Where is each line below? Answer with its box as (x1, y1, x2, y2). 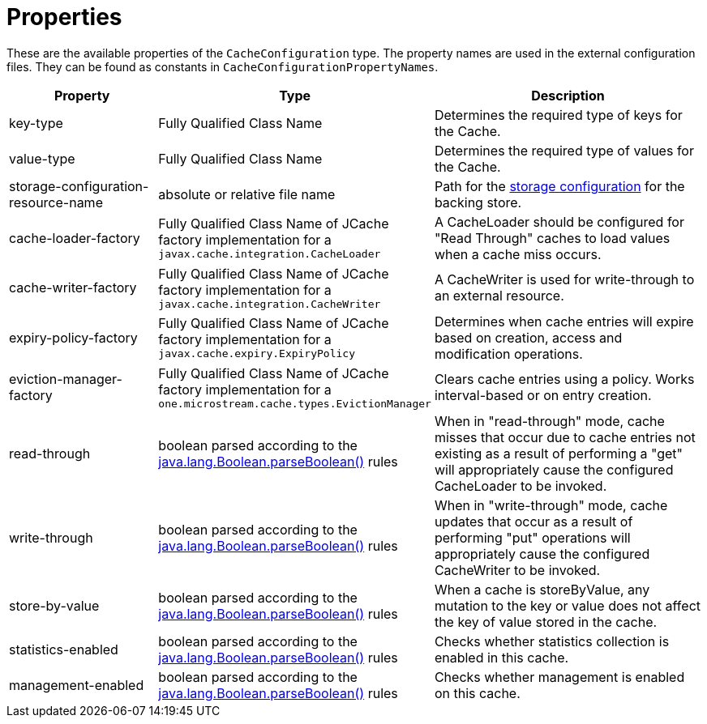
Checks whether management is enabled (434, 668, 685, 685)
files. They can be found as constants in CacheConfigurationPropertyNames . (6, 59, 439, 74)
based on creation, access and (434, 329, 623, 346)
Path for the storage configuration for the (434, 177, 685, 194)
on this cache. (434, 684, 521, 701)
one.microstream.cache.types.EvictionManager (158, 397, 431, 410)
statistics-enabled (9, 641, 118, 658)
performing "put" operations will (434, 529, 631, 546)
